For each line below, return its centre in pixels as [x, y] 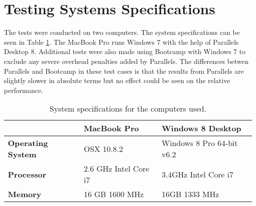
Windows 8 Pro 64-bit [200, 143]
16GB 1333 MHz [190, 194]
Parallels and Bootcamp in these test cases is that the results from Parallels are [124, 71]
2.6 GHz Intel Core [117, 169]
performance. [24, 90]
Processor [27, 174]
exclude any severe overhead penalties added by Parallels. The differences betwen [126, 61]
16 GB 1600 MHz [114, 194]
